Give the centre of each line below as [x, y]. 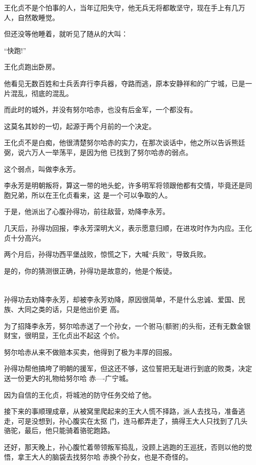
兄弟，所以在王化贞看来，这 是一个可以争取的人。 [91, 195]
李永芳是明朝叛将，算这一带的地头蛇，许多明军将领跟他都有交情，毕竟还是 [125, 185]
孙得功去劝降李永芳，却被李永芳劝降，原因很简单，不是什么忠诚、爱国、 [121, 299]
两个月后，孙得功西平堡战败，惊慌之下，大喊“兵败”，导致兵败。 [107, 254]
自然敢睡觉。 [38, 17]
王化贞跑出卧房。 [32, 67]
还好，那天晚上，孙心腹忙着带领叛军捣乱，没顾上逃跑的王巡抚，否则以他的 [125, 447]
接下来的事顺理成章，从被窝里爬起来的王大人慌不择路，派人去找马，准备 [121, 411]
